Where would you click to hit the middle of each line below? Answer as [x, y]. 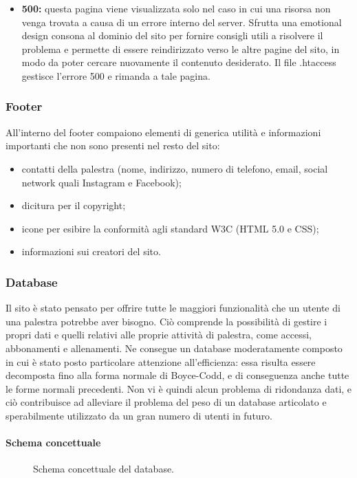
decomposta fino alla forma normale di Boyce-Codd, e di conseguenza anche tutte [177, 375]
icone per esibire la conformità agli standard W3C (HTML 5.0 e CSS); [170, 228]
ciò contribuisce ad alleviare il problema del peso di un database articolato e [166, 402]
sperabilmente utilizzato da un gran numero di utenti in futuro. [139, 415]
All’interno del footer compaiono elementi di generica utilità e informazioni [163, 132]
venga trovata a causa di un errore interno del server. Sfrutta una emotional [182, 22]
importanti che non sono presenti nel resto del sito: [113, 145]
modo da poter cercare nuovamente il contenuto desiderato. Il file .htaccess [179, 62]
